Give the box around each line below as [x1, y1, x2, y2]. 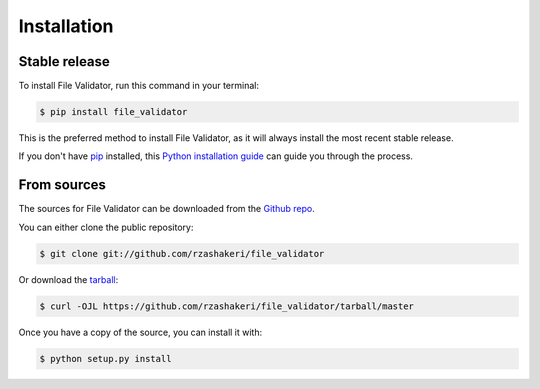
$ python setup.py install [39, 353, 172, 364]
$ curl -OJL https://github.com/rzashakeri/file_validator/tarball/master [39, 300, 415, 312]
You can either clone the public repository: [18, 221, 194, 233]
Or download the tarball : [18, 273, 119, 285]
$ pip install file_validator [39, 106, 188, 118]
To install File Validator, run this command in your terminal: [18, 80, 260, 92]
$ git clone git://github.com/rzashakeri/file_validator [39, 248, 325, 259]
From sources [18, 176, 107, 194]
